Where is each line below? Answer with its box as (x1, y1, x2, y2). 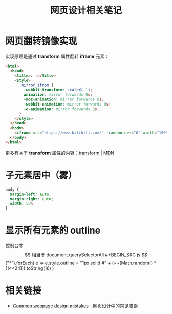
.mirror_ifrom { (18, 82, 54, 88)
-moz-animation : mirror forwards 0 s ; (24, 97, 104, 102)
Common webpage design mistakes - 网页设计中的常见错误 (12, 303, 138, 309)
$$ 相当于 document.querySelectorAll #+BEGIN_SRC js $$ (25, 252, 147, 258)
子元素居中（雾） (5, 170, 78, 181)
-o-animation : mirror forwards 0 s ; (24, 106, 100, 112)
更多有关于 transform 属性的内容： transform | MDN (5, 150, 114, 156)
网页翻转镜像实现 (5, 35, 78, 47)
